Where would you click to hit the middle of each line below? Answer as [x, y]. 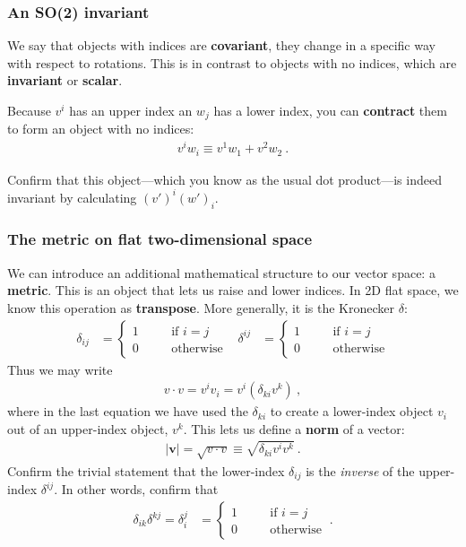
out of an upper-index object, [88, 428]
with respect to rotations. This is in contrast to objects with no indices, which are [232, 62]
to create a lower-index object [352, 411]
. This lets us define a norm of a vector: [294, 428]
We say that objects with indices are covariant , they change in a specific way [221, 45]
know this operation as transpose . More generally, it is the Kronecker [201, 307]
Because [29, 110]
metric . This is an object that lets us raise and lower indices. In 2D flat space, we [233, 290]
